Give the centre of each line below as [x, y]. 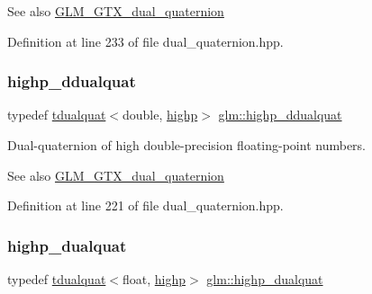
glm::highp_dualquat [265, 279]
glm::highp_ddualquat [280, 115]
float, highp [154, 279]
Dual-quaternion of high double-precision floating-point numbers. [186, 145]
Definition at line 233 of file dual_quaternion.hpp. [145, 41]
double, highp [160, 115]
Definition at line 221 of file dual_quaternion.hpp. [145, 205]
